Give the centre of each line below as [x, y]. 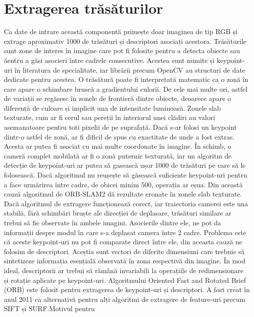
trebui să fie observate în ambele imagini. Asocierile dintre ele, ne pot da [113, 222]
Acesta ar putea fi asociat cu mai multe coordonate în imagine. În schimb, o [118, 146]
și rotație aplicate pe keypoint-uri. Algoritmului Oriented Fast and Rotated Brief [125, 280]
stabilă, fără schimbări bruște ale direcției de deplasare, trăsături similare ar [118, 213]
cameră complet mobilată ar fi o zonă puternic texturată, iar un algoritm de [118, 155]
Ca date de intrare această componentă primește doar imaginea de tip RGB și [121, 31]
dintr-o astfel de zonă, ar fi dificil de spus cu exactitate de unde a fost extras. [119, 136]
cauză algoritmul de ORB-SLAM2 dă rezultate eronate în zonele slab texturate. [123, 194]
